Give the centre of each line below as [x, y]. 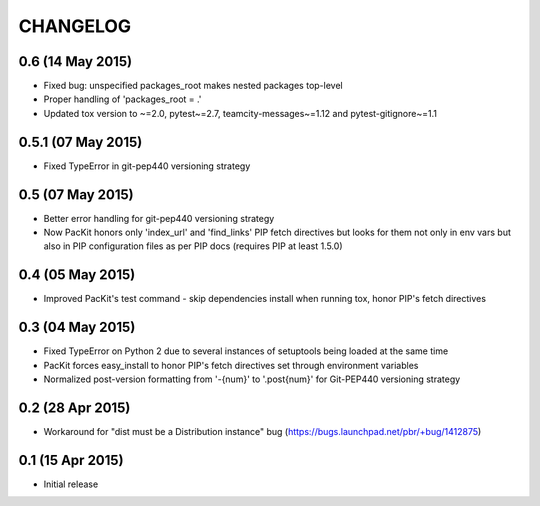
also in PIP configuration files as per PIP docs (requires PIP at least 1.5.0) [193, 246]
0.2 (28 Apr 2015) [74, 407]
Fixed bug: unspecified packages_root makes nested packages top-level [193, 86]
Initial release [71, 484]
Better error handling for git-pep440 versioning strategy [159, 218]
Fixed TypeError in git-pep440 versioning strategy [147, 166]
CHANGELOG [75, 26]
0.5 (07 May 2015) [76, 194]
